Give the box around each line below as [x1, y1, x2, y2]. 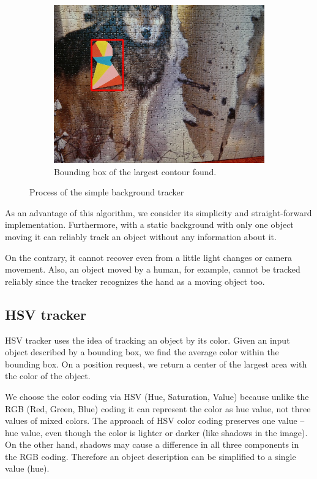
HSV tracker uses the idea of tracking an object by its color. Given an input [5, 333, 290, 346]
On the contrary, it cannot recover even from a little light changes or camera [5, 251, 292, 263]
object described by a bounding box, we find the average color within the [5, 345, 279, 358]
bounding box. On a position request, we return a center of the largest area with [5, 357, 307, 370]
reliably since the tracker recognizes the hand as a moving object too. [5, 274, 265, 287]
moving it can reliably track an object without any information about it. [5, 230, 277, 243]
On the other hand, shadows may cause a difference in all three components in [5, 438, 299, 451]
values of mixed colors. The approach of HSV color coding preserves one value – [5, 414, 305, 427]
